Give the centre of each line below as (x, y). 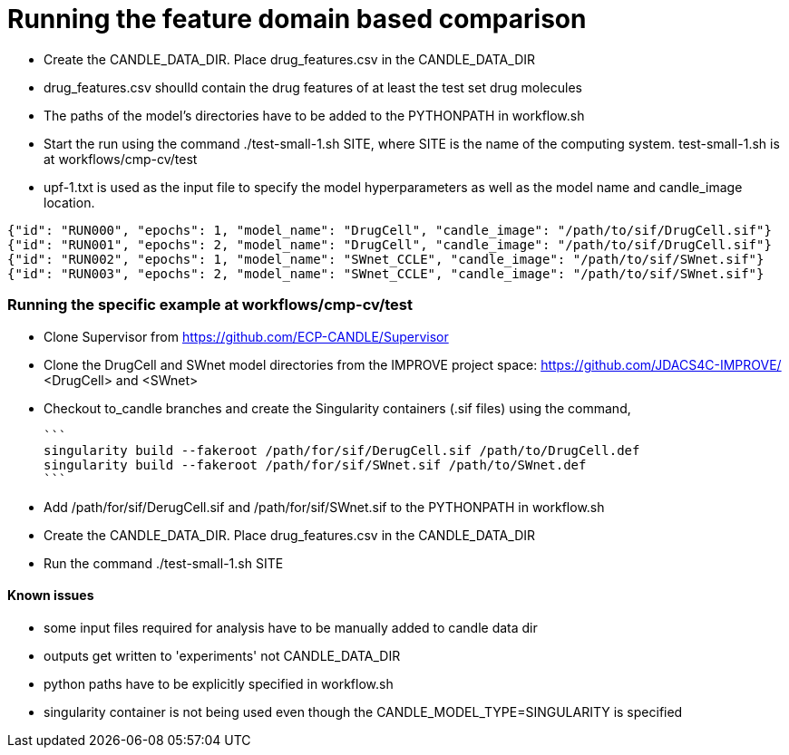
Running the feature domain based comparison (297, 19)
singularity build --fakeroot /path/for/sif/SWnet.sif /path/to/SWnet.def (315, 465)
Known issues (51, 595)
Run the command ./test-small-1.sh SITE (164, 563)
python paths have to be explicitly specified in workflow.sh (219, 683)
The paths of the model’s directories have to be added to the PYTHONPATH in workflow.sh (314, 115)
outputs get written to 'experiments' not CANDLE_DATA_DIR (222, 655)
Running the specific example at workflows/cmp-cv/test (210, 305)
